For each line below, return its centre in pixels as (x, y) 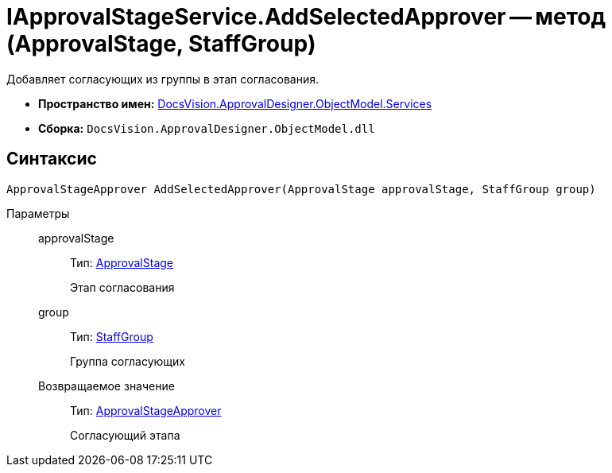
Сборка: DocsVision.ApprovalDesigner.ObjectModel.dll (207, 128)
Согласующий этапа (125, 435)
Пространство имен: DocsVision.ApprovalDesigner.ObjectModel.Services (235, 103)
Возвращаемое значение (107, 386)
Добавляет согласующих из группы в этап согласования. (163, 79)
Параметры (38, 213)
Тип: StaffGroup (112, 336)
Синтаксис (52, 159)
